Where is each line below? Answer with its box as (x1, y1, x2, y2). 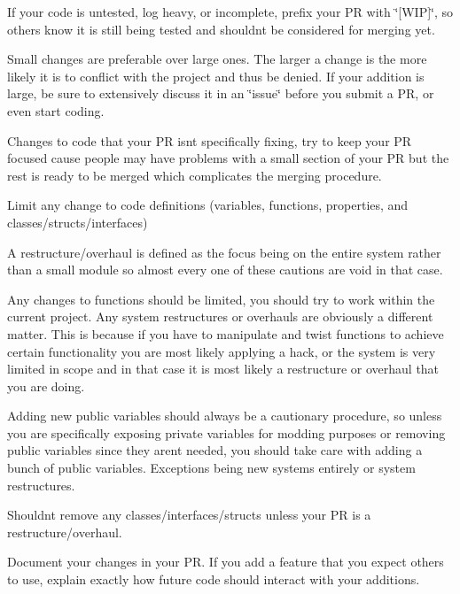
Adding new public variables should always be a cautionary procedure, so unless (7, 406, 442, 425)
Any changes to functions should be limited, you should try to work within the (7, 289, 435, 308)
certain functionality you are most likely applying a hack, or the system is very (7, 342, 436, 360)
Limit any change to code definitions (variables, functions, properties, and (7, 196, 409, 214)
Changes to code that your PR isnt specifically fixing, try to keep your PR (7, 131, 412, 150)
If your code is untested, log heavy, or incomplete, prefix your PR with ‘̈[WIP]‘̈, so (7, 3, 454, 20)
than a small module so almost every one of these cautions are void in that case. (7, 260, 443, 279)
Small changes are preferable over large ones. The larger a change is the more (7, 50, 427, 68)
